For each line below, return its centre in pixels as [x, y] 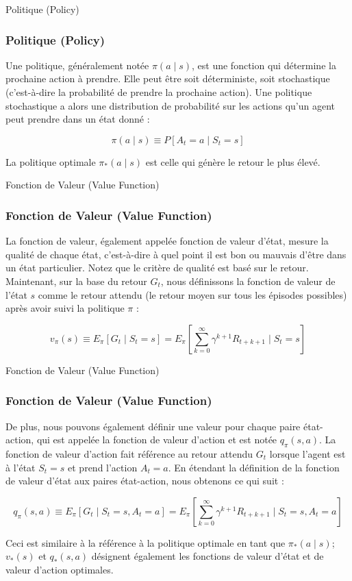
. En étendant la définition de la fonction [254, 467]
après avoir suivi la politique [65, 308]
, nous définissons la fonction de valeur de [248, 281]
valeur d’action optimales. [60, 569]
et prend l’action [103, 467]
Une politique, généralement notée [77, 65]
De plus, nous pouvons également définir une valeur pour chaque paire [153, 426]
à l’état [21, 467]
